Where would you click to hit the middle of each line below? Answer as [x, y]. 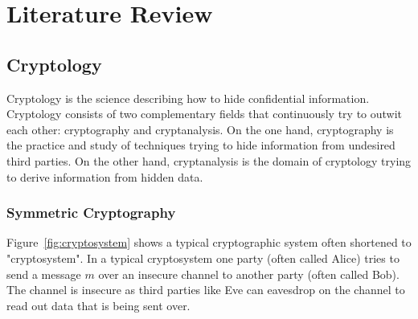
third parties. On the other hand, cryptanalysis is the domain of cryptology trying [209, 160]
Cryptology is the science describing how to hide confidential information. [188, 98]
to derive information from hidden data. [105, 176]
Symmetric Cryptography [91, 213]
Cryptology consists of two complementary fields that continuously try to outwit [205, 114]
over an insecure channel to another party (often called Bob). [249, 274]
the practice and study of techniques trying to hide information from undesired [201, 145]
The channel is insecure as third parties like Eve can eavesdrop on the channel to [206, 290]
